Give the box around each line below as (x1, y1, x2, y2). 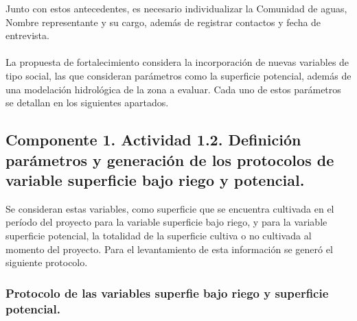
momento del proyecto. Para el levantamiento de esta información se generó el (5, 241, 333, 256)
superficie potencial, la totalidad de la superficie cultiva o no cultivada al (5, 228, 312, 242)
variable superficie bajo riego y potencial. (5, 169, 305, 190)
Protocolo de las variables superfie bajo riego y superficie (5, 284, 329, 301)
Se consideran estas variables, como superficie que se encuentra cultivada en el (5, 201, 334, 215)
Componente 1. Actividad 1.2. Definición (5, 129, 301, 150)
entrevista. (5, 28, 49, 43)
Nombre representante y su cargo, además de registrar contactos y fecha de (5, 14, 321, 29)
